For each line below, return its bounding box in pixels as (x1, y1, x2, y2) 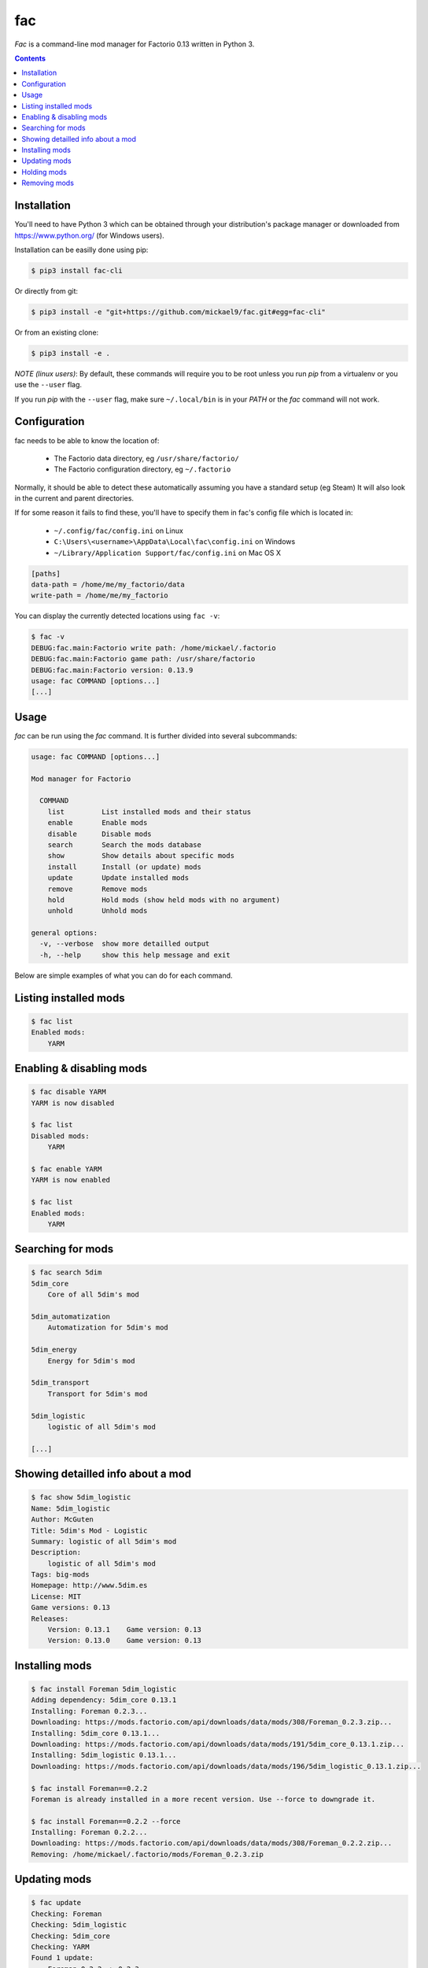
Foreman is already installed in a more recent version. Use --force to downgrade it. (31, 1795, 376, 1803)
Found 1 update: (31, 1953, 94, 1962)
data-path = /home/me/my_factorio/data (31, 580, 185, 590)
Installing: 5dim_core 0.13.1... (31, 1729, 160, 1737)
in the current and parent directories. (14, 494, 134, 503)
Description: (31, 1548, 82, 1557)
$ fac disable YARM (31, 1087, 106, 1097)
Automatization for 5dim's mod (47, 1323, 168, 1332)
